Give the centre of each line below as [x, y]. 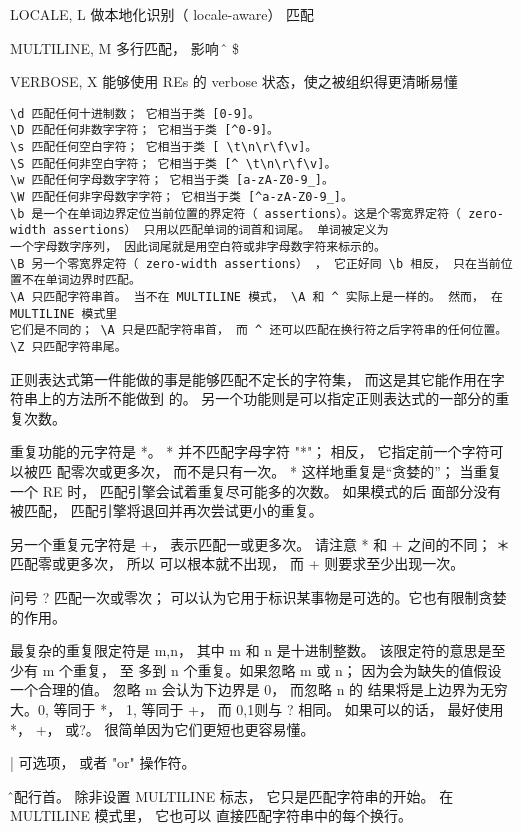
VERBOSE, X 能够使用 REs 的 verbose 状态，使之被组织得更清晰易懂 [234, 81]
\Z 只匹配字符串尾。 [68, 346]
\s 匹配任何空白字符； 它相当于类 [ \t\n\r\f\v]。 [164, 147]
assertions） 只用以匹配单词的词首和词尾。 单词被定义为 [220, 230]
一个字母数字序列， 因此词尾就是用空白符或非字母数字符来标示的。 [198, 247]
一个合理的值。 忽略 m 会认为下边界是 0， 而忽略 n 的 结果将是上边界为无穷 [259, 689]
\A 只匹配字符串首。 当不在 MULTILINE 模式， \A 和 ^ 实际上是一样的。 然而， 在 [256, 297]
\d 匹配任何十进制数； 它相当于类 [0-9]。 [135, 113]
